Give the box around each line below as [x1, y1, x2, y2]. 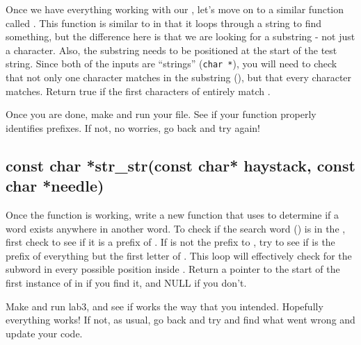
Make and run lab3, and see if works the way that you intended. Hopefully [6, 298, 323, 313]
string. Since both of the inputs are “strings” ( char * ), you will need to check [6, 56, 337, 71]
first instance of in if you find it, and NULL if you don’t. [6, 275, 247, 289]
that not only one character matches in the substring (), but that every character [6, 70, 352, 85]
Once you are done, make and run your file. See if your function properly [6, 107, 316, 121]
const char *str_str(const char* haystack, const [6, 154, 355, 176]
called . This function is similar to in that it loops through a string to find [6, 15, 321, 30]
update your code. [6, 326, 83, 340]
